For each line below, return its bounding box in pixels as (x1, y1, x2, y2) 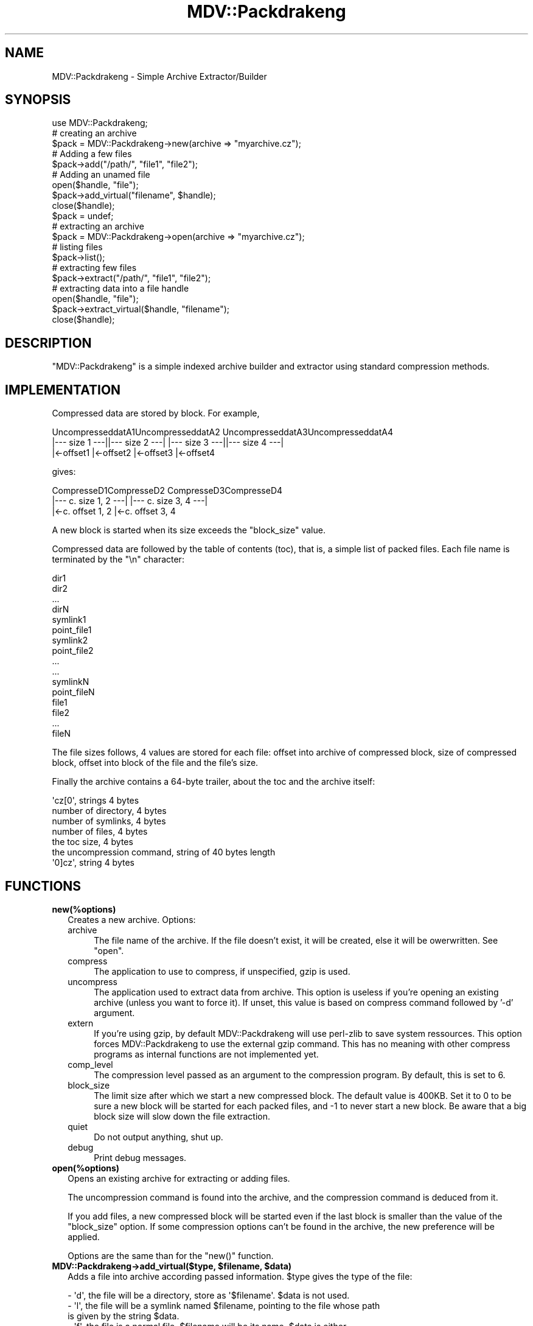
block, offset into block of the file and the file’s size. (52, 757, 259, 768)
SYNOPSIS (5, 92, 71, 108)
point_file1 (52, 625, 92, 636)
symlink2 (52, 635, 88, 646)
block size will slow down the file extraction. (94, 1110, 270, 1121)
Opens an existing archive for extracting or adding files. (68, 1173, 290, 1184)
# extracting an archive (52, 221, 144, 232)
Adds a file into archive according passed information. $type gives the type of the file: (68, 1271, 413, 1282)
